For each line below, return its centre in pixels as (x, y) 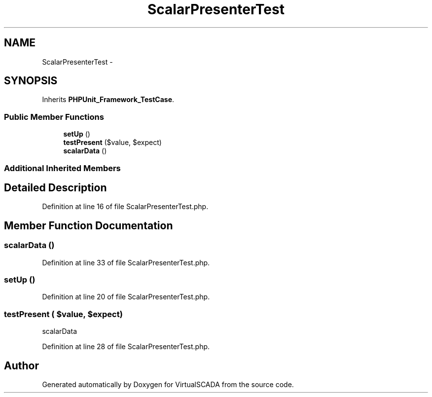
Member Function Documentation (89, 225)
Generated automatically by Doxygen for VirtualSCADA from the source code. (168, 384)
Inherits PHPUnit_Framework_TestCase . (108, 100)
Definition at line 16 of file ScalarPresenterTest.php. (125, 207)
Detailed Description (55, 187)
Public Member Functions (54, 117)
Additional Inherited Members (62, 168)
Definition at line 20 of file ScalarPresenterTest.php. (126, 297)
